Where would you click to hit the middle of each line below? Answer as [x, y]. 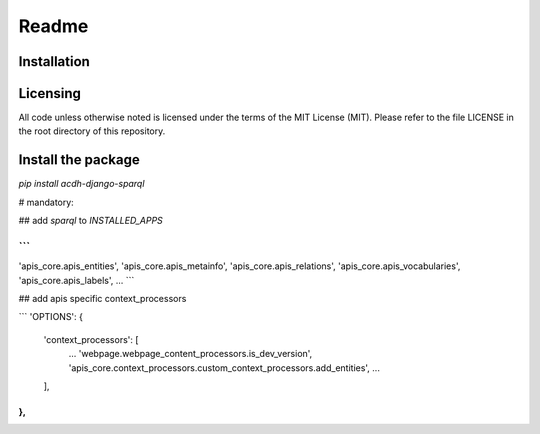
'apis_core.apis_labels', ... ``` [76, 280]
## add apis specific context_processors [102, 299]
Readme [53, 26]
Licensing [50, 93]
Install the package [79, 160]
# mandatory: [46, 202]
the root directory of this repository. [92, 131]
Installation [54, 61]
